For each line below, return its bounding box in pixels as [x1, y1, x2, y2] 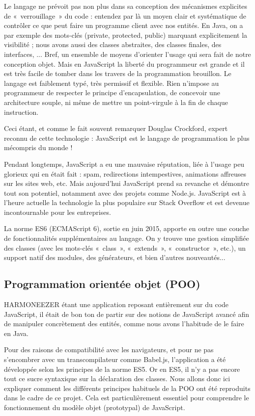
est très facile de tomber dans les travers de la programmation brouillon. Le [4, 68, 231, 78]
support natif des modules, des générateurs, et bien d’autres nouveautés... [4, 252, 226, 262]
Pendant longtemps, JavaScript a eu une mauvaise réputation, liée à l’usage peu [4, 158, 245, 169]
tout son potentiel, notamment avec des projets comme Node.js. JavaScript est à [4, 187, 246, 198]
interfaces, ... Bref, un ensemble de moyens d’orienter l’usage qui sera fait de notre [4, 49, 251, 59]
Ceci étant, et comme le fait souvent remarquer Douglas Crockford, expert [4, 123, 228, 133]
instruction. [4, 106, 39, 117]
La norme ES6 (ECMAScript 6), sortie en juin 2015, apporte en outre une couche [4, 223, 250, 234]
